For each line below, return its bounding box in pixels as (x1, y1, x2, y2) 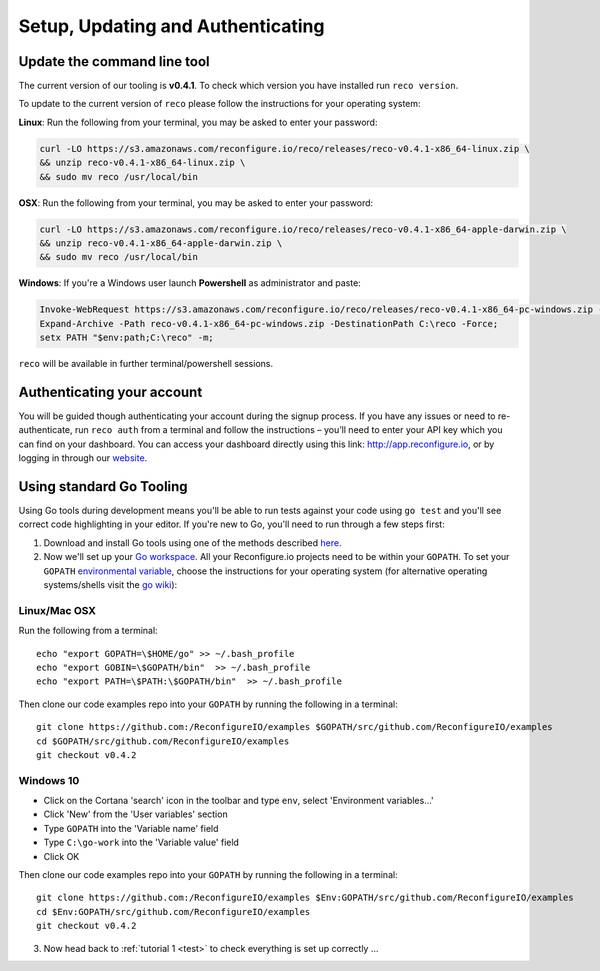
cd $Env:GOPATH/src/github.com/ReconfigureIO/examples (36, 906, 311, 917)
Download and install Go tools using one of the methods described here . (43, 536, 342, 549)
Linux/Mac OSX (18, 603, 97, 617)
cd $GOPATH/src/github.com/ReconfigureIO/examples (36, 735, 290, 747)
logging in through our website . (18, 452, 148, 464)
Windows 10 (18, 773, 80, 787)
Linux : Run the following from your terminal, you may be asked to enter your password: (18, 116, 378, 128)
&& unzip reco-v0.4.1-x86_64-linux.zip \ (39, 157, 246, 169)
